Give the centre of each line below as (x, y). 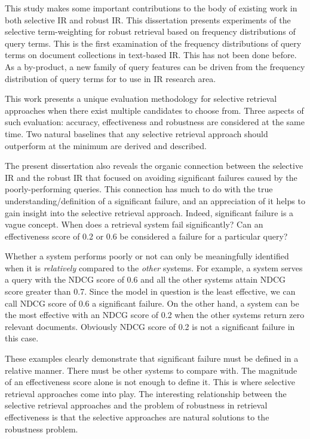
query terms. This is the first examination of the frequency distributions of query (153, 43)
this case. (22, 338)
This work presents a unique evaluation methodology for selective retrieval (141, 99)
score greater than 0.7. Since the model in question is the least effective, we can (150, 291)
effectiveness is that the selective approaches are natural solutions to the (137, 417)
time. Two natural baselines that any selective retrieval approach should (136, 133)
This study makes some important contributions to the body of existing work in (151, 8)
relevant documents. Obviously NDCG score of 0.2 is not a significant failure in (150, 326)
